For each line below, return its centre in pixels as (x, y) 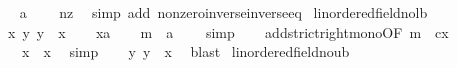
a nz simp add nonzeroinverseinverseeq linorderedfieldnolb (223, 12)
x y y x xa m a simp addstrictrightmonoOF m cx (228, 31)
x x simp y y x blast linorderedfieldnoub (185, 51)
